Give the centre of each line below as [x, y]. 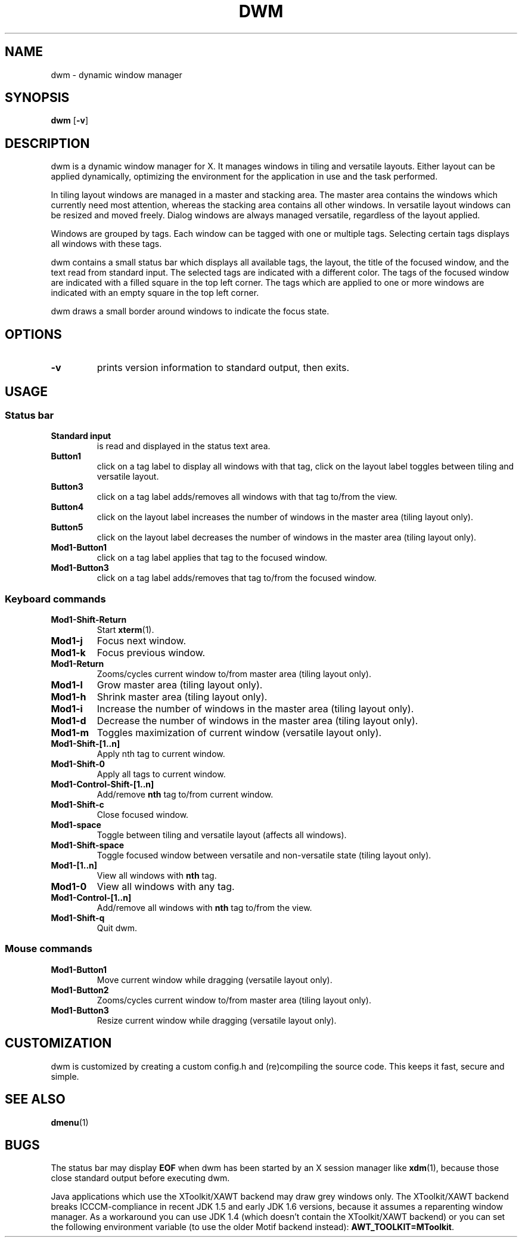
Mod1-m [70, 733]
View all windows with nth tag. [157, 876]
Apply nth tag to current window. [161, 754]
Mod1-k [68, 653]
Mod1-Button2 [80, 990]
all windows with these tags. [106, 244]
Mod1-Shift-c [77, 805]
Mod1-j [67, 641]
